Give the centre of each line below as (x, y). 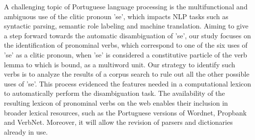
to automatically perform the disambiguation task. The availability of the (114, 93)
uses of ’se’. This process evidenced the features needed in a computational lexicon (128, 83)
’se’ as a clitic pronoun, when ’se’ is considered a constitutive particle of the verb (126, 54)
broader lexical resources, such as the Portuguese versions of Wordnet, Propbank (125, 112)
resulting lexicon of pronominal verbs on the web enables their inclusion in (116, 102)
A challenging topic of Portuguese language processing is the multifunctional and (126, 6)
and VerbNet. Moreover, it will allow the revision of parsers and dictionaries (118, 122)
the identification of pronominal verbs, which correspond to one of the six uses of (126, 45)
